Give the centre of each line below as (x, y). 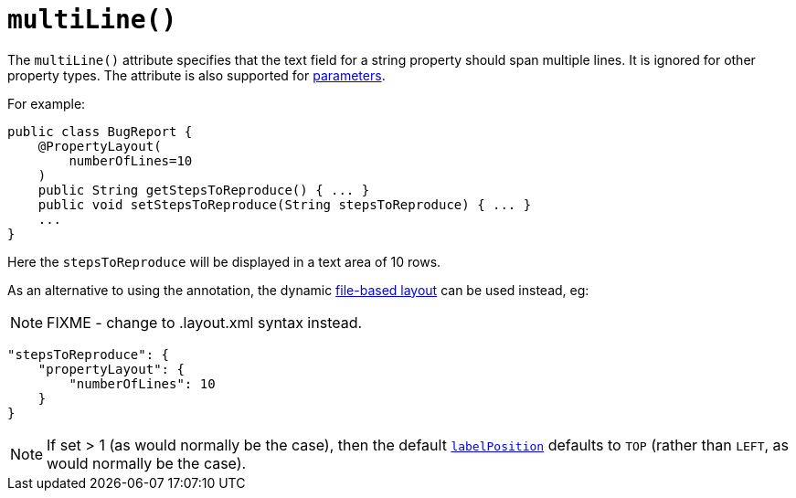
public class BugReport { (100, 131)
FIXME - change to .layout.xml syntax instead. (205, 322)
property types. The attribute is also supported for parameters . (196, 75)
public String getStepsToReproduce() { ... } (204, 190)
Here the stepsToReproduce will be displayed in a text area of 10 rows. (224, 261)
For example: (47, 103)
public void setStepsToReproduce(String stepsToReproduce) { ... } (285, 204)
